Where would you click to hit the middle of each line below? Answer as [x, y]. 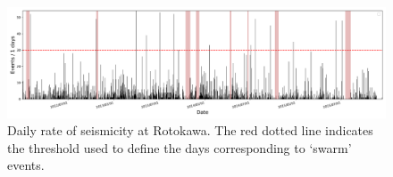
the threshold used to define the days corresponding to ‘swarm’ [180, 147]
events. [26, 165]
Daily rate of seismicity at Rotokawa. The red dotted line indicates [190, 130]
